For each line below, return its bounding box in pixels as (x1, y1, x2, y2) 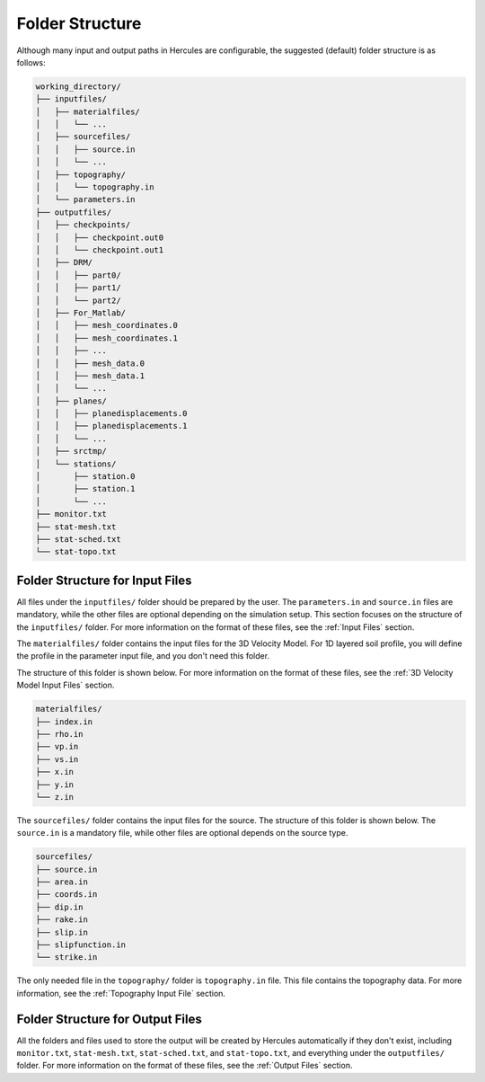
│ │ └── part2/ (35, 295, 121, 306)
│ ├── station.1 (35, 483, 136, 494)
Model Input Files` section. (16, 679, 115, 691)
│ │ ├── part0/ (35, 270, 121, 280)
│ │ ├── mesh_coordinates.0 (35, 320, 179, 331)
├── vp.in (35, 741, 79, 752)
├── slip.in (35, 927, 89, 937)
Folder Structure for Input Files (16, 572, 192, 588)
